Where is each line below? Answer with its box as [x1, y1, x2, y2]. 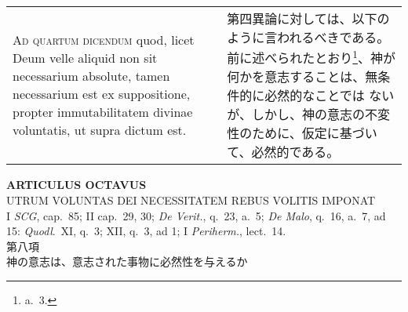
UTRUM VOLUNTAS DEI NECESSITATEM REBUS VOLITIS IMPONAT [6, 191, 376, 208]
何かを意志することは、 [227, 67, 366, 86]
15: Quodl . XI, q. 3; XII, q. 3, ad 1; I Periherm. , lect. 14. [6, 223, 286, 239]
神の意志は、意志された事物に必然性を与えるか [6, 253, 248, 270]
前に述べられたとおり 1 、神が [227, 46, 395, 67]
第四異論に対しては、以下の [227, 9, 390, 27]
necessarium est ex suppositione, [13, 85, 191, 103]
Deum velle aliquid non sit [13, 49, 158, 67]
